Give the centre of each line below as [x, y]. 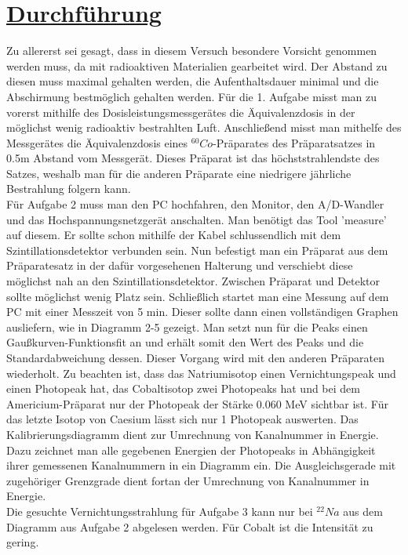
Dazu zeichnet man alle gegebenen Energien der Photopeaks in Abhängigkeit [191, 450]
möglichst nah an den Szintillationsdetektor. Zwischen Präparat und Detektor [193, 281]
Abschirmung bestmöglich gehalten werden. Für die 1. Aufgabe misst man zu [192, 96]
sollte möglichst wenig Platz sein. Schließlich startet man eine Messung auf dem [198, 296]
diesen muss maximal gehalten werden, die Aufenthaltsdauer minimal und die [193, 81]
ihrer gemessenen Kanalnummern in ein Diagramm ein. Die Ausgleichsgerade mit [201, 465]
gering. [23, 542]
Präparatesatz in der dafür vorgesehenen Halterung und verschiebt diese [180, 265]
